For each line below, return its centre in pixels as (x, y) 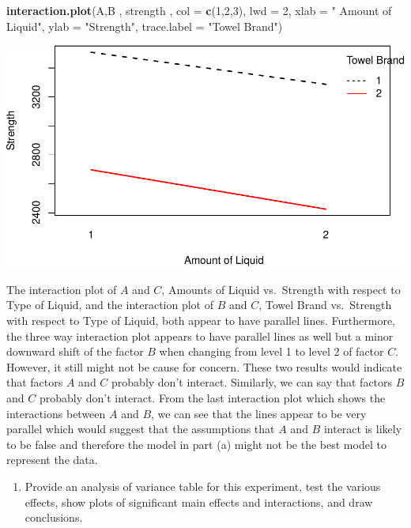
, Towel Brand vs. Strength (325, 305)
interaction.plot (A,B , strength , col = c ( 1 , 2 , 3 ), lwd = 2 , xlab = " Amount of (199, 10)
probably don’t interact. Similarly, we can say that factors (252, 382)
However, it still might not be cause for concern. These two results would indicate (204, 366)
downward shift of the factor (75, 351)
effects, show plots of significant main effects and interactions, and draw (199, 502)
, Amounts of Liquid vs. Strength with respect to (281, 289)
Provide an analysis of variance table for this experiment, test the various (203, 486)
